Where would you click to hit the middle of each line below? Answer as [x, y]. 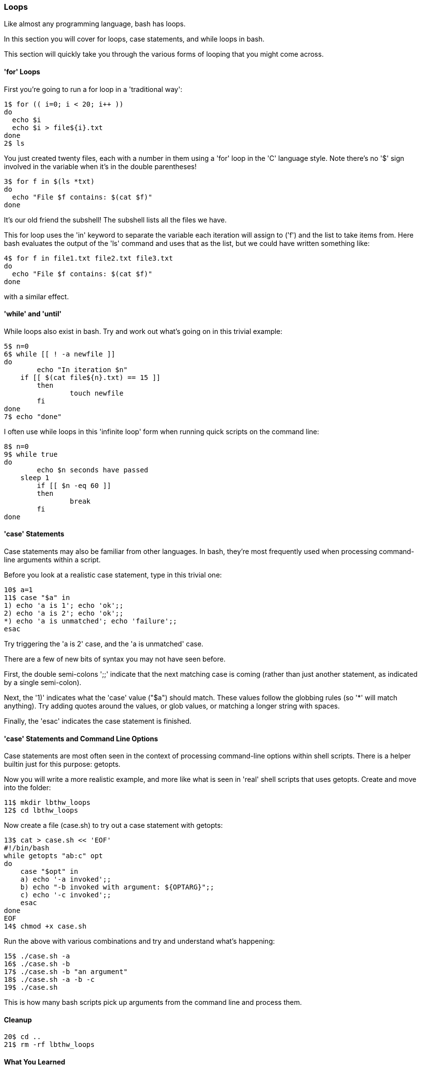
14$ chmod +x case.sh [45, 926]
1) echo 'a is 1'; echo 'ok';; [64, 606]
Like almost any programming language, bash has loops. [95, 24]
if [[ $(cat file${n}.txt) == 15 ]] [90, 377]
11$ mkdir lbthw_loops [47, 803]
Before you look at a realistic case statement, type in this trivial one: [113, 575]
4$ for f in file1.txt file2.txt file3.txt [89, 258]
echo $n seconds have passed [93, 470]
